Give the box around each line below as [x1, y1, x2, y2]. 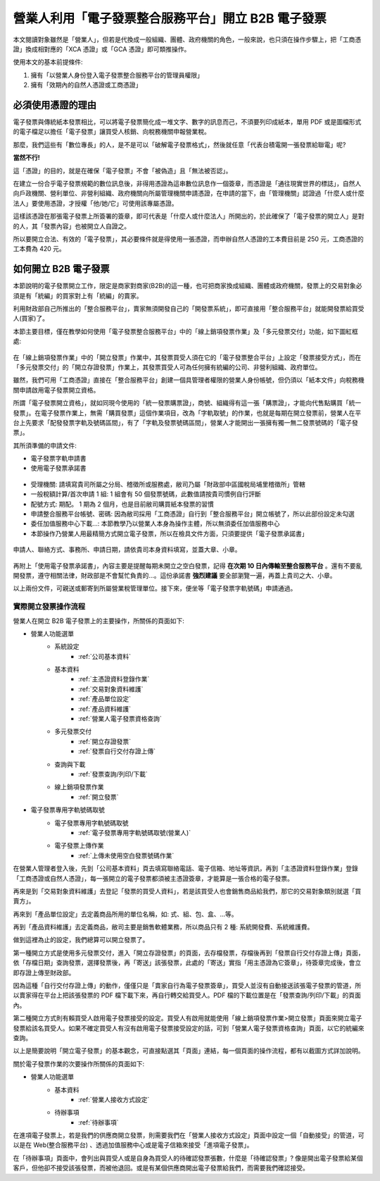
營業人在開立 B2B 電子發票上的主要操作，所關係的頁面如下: [13, 617, 184, 625]
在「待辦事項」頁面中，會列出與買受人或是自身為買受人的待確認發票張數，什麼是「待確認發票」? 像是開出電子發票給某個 [13, 1154, 364, 1162]
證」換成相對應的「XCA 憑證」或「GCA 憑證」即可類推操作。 [13, 44, 191, 53]
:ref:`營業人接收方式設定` [78, 1095, 150, 1103]
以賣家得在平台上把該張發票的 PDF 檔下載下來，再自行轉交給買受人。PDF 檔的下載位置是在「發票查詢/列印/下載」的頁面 [13, 991, 362, 1000]
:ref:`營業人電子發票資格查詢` [78, 715, 162, 723]
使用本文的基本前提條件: [13, 58, 84, 66]
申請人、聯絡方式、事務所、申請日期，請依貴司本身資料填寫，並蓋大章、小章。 [13, 545, 241, 554]
